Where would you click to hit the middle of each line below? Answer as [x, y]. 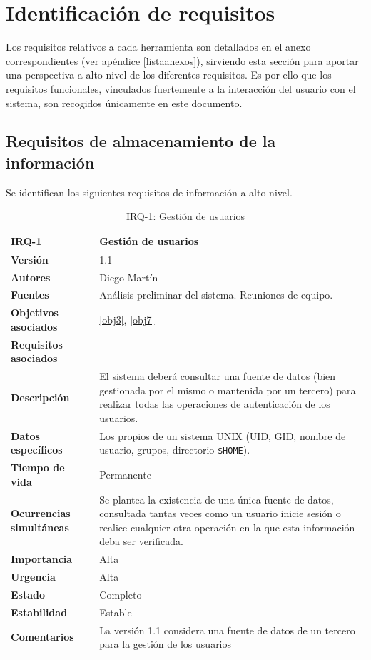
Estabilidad [39, 612]
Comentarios [42, 637]
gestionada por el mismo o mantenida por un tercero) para [228, 390]
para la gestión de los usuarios [166, 644]
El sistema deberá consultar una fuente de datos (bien [218, 376]
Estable [116, 612]
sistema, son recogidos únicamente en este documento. [124, 102]
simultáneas [40, 527]
